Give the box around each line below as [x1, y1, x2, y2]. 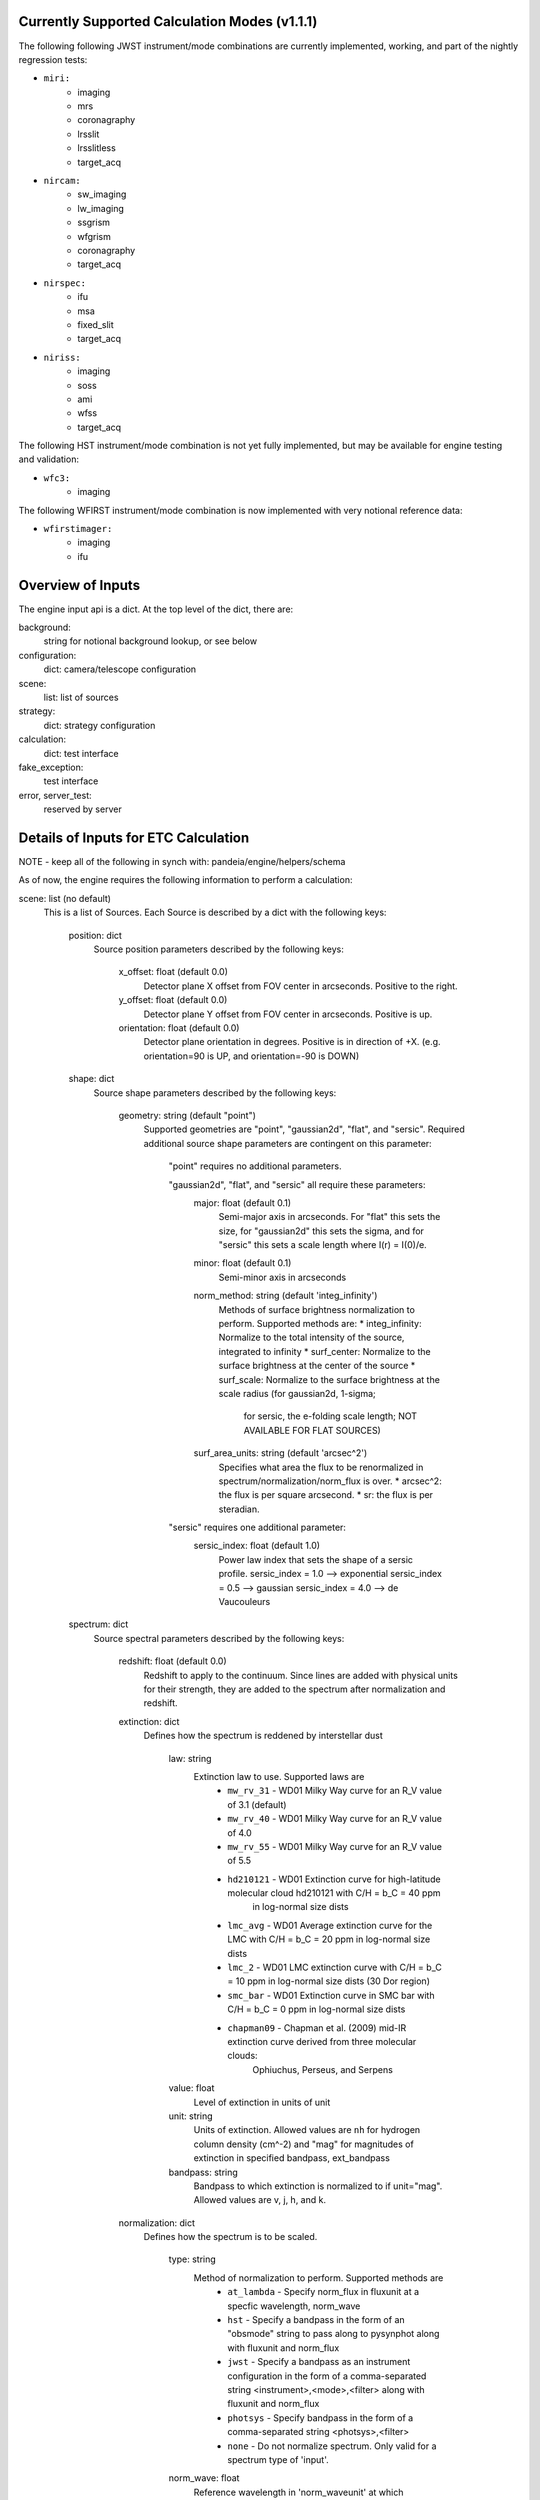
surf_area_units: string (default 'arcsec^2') [193, 1447, 368, 1459]
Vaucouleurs [218, 1596, 271, 1608]
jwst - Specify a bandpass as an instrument [227, 2356, 411, 2368]
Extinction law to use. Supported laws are [193, 1770, 365, 1782]
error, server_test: [18, 789, 92, 801]
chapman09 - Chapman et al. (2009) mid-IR [227, 2021, 407, 2034]
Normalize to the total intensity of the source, [218, 1331, 405, 1344]
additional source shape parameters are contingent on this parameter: [143, 1137, 432, 1149]
